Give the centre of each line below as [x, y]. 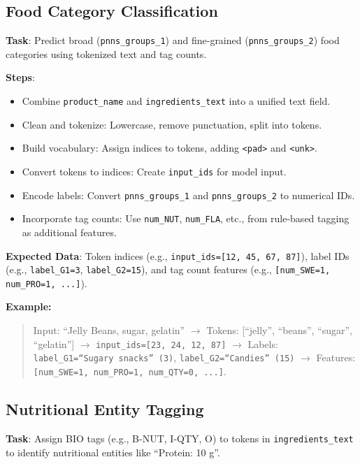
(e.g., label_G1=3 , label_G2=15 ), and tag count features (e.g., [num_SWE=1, [168, 269]
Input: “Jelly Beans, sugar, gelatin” [109, 330]
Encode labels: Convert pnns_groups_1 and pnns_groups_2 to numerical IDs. [188, 195]
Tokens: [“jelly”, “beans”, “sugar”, [279, 330]
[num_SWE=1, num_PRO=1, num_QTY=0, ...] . [130, 371]
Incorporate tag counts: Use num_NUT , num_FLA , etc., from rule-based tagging [186, 218]
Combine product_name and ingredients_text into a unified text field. [176, 101]
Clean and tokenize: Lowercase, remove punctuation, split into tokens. [172, 124]
